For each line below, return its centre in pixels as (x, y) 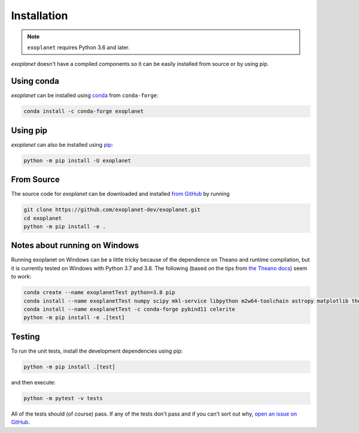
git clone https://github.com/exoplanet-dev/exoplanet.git (112, 210)
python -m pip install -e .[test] (74, 318)
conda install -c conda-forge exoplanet (83, 111)
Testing (25, 336)
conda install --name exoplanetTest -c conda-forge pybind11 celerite (130, 309)
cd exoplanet (43, 218)
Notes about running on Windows (75, 246)
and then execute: (34, 382)
